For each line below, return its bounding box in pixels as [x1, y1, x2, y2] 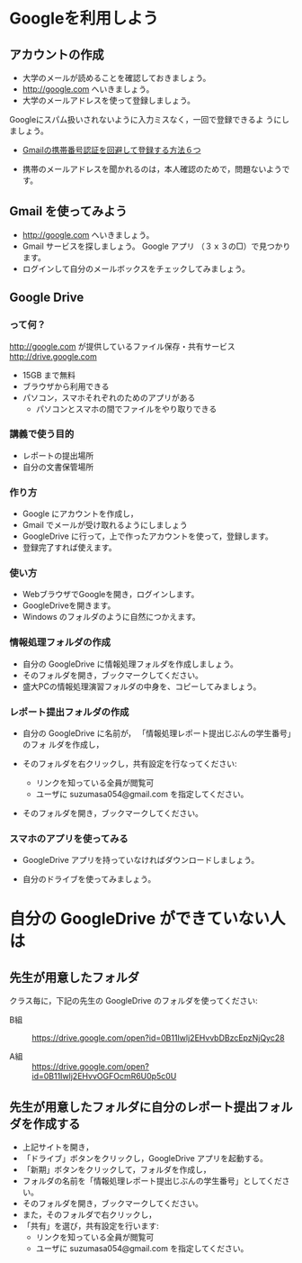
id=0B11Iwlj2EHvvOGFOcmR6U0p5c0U [31, 1071, 177, 1082]
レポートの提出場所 [22, 450, 94, 460]
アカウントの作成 [9, 47, 104, 62]
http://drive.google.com [9, 350, 97, 361]
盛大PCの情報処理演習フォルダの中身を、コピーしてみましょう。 [22, 681, 262, 692]
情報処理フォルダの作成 [9, 636, 111, 649]
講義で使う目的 [9, 428, 75, 441]
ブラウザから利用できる [22, 380, 110, 392]
